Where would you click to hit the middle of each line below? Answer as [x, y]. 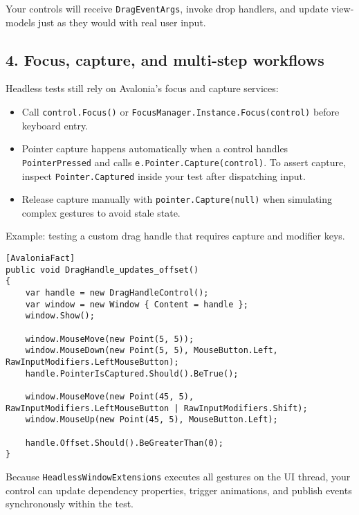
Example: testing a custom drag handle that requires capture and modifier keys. [175, 236]
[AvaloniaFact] [40, 259]
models [20, 22]
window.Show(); [60, 316]
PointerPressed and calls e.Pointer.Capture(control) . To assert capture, [184, 162]
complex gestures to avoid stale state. [101, 212]
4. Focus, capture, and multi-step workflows [165, 59]
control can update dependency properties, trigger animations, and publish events [179, 490]
